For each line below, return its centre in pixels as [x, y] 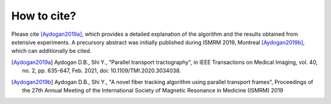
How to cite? [44, 16]
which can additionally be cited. [51, 51]
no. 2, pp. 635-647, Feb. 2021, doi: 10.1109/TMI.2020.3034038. [102, 71]
